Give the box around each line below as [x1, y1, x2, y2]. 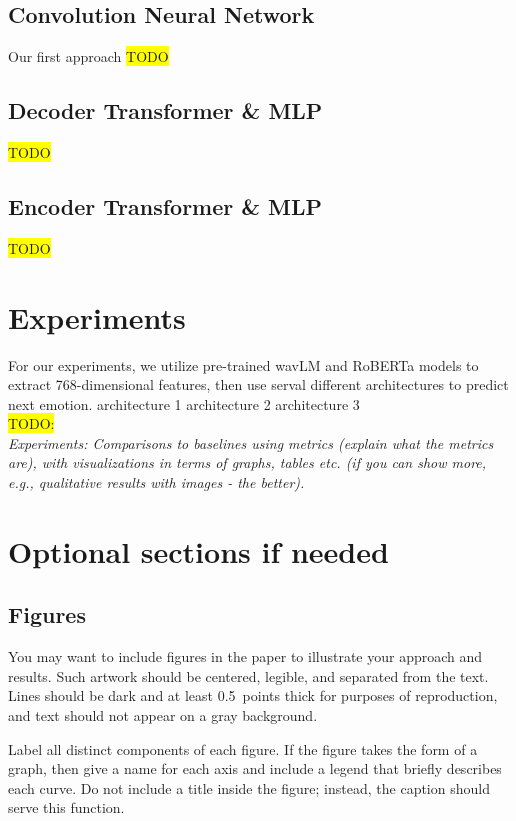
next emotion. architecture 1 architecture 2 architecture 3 [8, 393, 360, 414]
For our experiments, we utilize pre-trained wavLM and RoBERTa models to [8, 354, 479, 375]
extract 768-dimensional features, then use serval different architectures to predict [8, 374, 509, 395]
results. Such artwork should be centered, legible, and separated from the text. [8, 665, 489, 686]
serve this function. [8, 797, 125, 818]
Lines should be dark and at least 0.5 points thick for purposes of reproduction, [8, 685, 498, 706]
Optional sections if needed [8, 530, 389, 571]
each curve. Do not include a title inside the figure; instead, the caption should [8, 777, 490, 798]
